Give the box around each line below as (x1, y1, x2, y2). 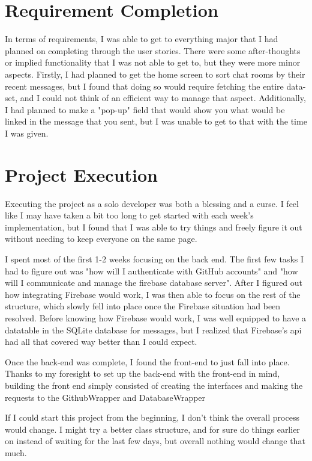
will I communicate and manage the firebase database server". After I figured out (5, 276, 303, 289)
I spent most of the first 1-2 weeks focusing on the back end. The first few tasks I (5, 252, 304, 265)
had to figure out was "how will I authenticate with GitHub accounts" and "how (5, 264, 298, 277)
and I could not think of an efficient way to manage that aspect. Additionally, (20, 91, 306, 104)
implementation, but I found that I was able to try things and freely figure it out (5, 220, 302, 233)
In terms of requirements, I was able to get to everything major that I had (5, 32, 278, 45)
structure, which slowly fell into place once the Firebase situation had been (5, 300, 281, 312)
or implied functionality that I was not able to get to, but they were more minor (5, 56, 301, 69)
